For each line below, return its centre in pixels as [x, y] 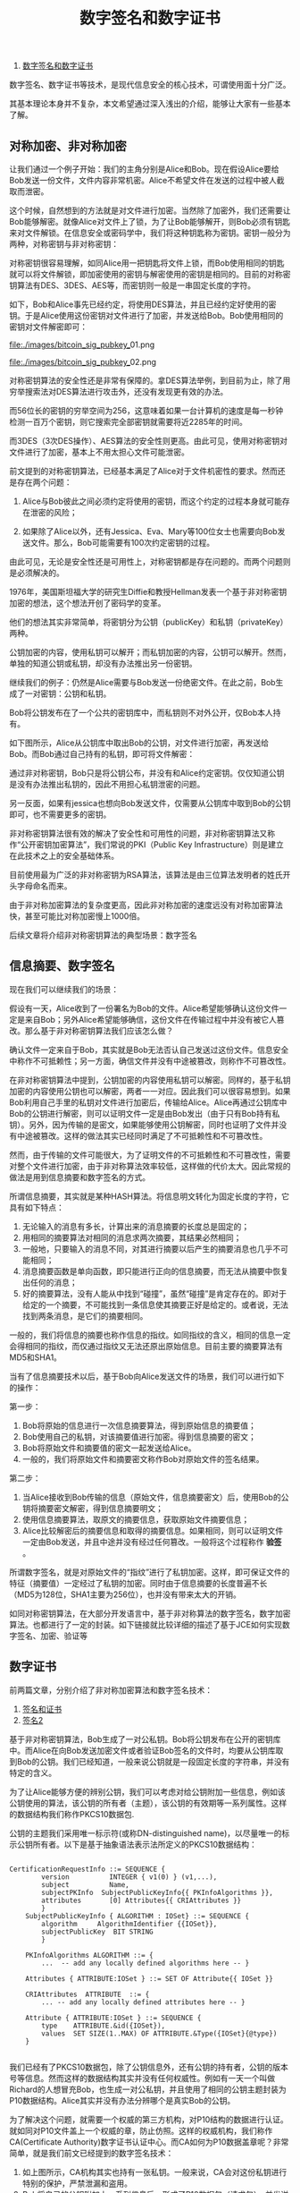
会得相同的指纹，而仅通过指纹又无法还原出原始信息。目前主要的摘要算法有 [146, 1346]
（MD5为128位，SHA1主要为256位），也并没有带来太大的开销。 [125, 1594]
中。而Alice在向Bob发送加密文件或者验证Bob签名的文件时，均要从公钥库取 [146, 1750]
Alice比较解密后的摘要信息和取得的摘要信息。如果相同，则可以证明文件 [153, 1530]
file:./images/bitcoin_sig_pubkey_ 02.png [83, 362]
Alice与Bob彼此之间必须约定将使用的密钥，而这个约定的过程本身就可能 [152, 501]
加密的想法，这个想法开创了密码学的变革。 [87, 603]
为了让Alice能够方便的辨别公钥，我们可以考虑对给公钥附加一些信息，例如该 [147, 1791]
